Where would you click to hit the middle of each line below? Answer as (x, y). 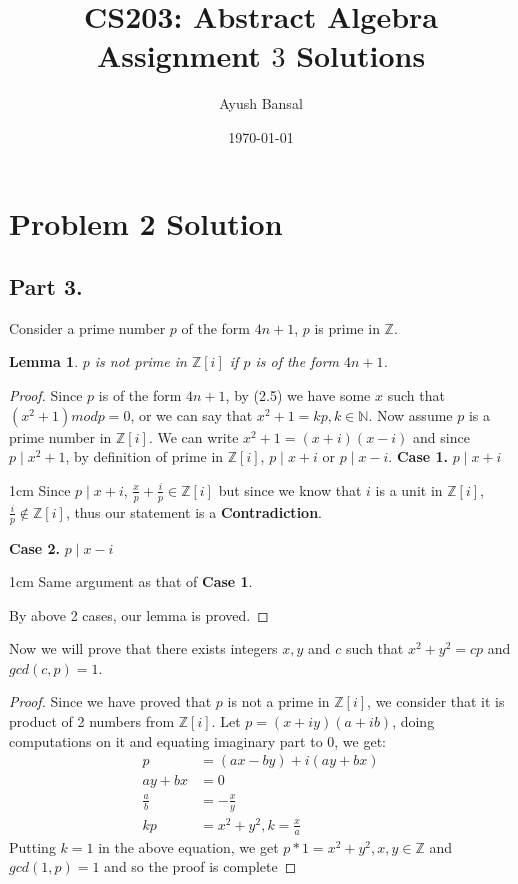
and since (441, 436)
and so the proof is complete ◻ (200, 866)
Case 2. (35, 547)
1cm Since (40, 489)
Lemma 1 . (44, 361)
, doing (413, 721)
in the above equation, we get (188, 846)
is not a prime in (278, 701)
